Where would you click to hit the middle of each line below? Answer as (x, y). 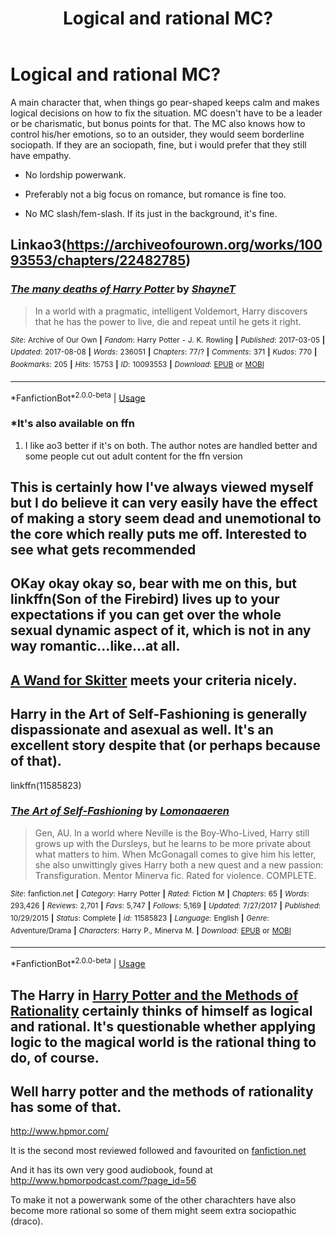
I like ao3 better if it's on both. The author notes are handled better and (171, 445)
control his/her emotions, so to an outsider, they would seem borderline (157, 134)
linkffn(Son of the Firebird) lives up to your (145, 599)
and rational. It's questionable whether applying (163, 1026)
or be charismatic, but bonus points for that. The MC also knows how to (158, 123)
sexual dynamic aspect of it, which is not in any (161, 630)
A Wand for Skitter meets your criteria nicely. (154, 680)
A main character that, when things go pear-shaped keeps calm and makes (165, 102)
